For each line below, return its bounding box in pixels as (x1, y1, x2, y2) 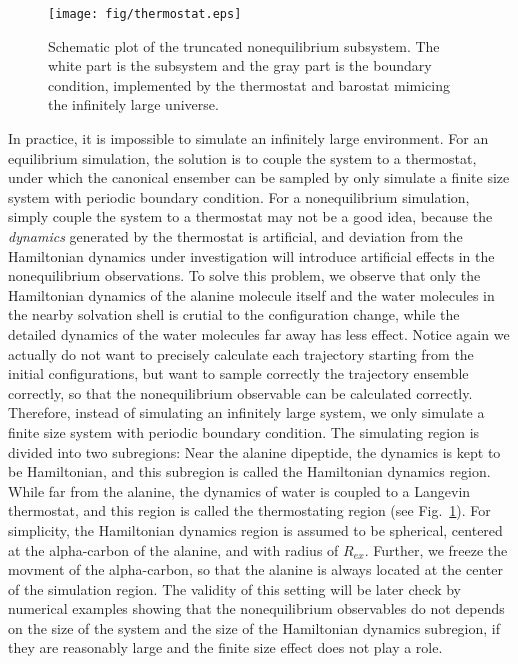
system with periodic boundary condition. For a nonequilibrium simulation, (8, 186, 470, 207)
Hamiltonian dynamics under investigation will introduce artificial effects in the (8, 245, 495, 266)
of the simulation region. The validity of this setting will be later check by (8, 578, 461, 599)
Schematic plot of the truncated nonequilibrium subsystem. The (48, 35, 440, 56)
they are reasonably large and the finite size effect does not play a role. (8, 637, 443, 658)
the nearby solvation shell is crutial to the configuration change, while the (8, 304, 460, 325)
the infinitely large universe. (48, 94, 219, 115)
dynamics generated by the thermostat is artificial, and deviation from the (8, 226, 463, 246)
